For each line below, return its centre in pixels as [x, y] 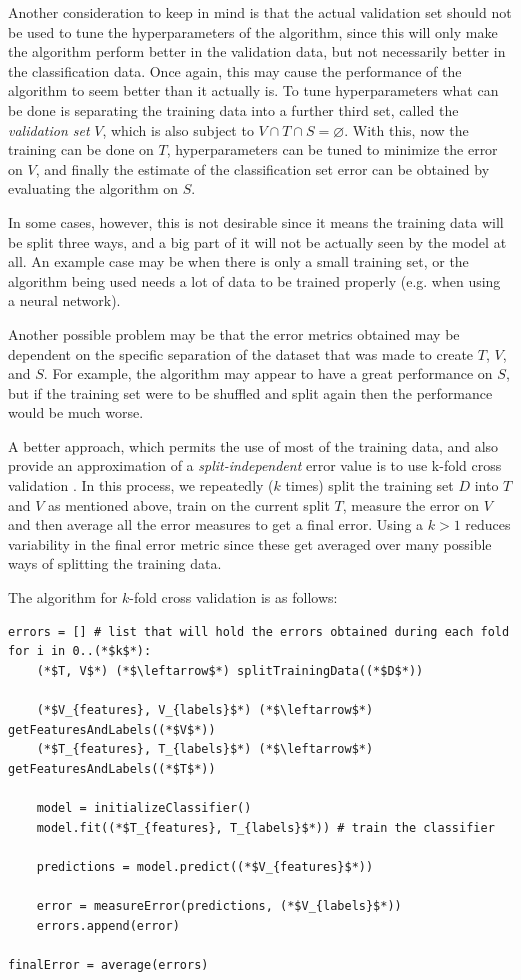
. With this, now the [406, 129]
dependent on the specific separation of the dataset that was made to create [241, 353]
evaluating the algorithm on [93, 188]
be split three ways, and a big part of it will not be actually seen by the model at [257, 241]
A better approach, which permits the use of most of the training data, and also [253, 445]
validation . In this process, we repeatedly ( [141, 485]
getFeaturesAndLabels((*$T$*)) [112, 768]
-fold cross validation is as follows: [233, 597]
